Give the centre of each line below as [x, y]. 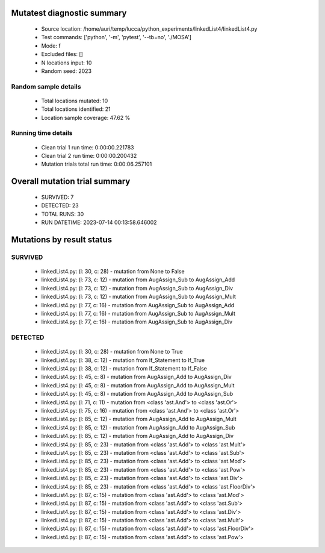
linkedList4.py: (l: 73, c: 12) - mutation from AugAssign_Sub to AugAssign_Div [137, 288]
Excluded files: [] [62, 54]
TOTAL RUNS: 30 [63, 214]
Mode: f [51, 46]
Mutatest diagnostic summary [69, 13]
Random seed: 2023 [67, 71]
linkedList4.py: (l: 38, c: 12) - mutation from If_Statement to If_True [123, 360]
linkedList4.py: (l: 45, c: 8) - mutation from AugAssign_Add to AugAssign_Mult [138, 385]
